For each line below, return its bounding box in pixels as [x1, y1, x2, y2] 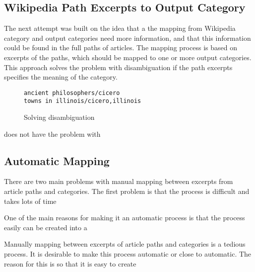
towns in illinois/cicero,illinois [24, 97, 141, 105]
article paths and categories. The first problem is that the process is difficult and [4, 186, 250, 196]
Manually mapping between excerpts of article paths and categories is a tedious [4, 239, 246, 249]
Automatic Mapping [4, 153, 110, 168]
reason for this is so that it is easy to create [4, 258, 136, 269]
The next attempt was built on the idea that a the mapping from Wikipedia [4, 23, 236, 33]
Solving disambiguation [24, 112, 95, 122]
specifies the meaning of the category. [4, 72, 118, 82]
